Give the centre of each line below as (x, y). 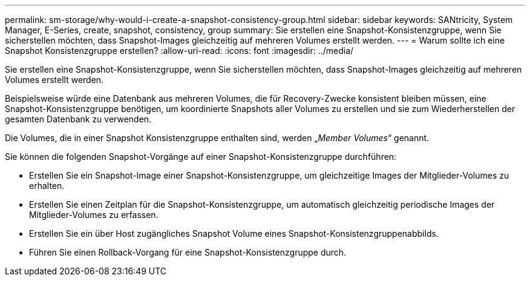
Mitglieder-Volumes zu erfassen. (94, 215)
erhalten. (47, 186)
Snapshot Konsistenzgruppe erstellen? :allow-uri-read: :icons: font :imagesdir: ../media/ (179, 51)
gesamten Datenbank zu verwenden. (78, 119)
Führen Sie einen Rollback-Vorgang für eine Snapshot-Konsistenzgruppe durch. (188, 252)
